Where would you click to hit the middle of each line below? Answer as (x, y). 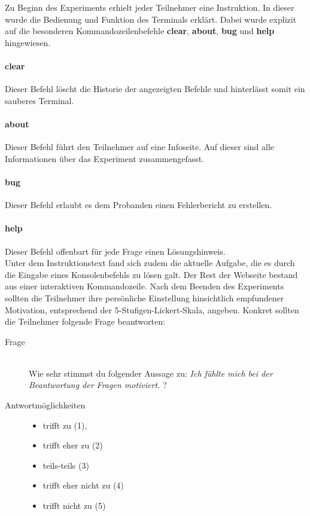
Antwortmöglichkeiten (45, 405)
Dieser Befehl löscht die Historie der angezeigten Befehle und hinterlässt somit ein (155, 89)
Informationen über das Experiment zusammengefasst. (105, 158)
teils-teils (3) (66, 465)
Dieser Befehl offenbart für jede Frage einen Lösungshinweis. (115, 251)
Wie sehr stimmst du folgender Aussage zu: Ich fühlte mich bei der (151, 373)
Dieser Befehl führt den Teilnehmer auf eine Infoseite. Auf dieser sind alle (140, 147)
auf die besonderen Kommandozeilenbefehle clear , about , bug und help (140, 31)
